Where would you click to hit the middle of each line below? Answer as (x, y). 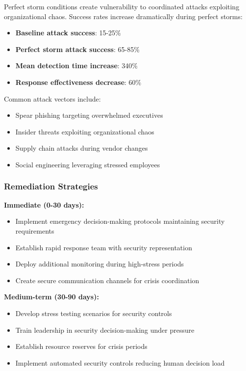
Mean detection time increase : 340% (77, 66)
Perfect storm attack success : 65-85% (77, 49)
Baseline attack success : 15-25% (68, 33)
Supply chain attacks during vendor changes (82, 148)
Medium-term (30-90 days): (51, 297)
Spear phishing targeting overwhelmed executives (89, 115)
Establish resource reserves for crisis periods (81, 346)
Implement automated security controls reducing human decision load (120, 362)
